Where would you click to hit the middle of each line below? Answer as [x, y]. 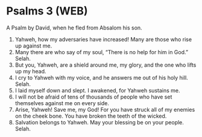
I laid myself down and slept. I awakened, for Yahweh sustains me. [97, 90]
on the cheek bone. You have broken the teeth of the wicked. [91, 116]
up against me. [33, 46]
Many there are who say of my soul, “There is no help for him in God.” [102, 52]
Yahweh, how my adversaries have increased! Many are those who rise [103, 39]
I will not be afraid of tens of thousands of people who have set [93, 97]
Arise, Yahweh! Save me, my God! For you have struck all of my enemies [105, 109]
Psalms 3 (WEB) [47, 11]
